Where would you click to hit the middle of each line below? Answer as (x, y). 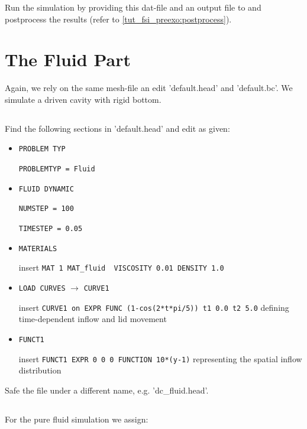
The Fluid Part (68, 59)
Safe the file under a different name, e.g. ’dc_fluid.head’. (107, 390)
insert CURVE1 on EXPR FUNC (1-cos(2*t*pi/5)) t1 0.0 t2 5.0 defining (154, 307)
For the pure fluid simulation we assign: (77, 419)
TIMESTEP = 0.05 (51, 229)
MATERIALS (38, 248)
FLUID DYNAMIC (46, 189)
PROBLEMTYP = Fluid (57, 169)
